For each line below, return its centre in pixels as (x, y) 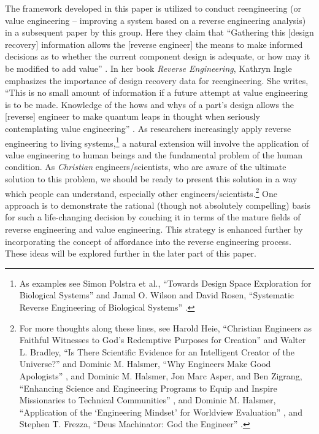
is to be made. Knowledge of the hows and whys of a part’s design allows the (150, 104)
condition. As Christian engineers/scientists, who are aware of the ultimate (146, 167)
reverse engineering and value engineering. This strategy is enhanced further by (154, 229)
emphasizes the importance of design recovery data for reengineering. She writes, (157, 80)
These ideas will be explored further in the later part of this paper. (131, 253)
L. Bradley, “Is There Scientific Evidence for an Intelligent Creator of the (157, 351)
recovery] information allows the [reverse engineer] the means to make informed (154, 44)
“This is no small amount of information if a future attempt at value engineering (156, 92)
